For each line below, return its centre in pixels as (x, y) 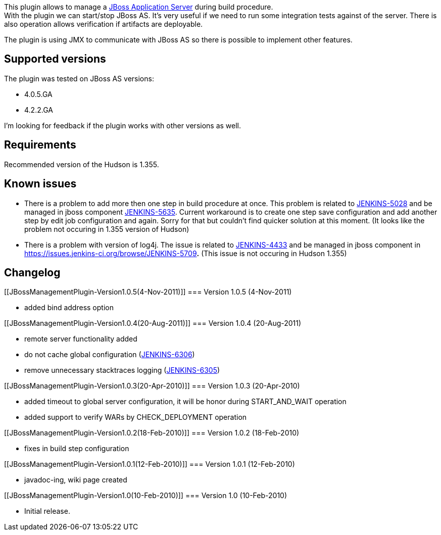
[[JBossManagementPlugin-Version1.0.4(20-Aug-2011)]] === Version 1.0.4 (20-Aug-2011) (153, 323)
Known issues (40, 184)
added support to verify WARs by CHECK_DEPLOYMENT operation (136, 417)
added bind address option (69, 308)
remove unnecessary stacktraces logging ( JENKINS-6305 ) (122, 370)
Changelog (32, 272)
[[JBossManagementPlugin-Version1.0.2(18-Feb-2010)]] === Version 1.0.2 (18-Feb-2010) (152, 433)
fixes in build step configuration (77, 449)
